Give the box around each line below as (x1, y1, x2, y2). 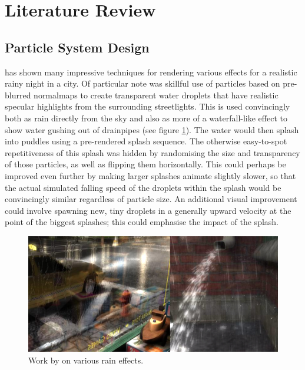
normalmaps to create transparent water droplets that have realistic (34, 88, 279, 101)
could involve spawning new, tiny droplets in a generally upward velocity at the (5, 204, 291, 216)
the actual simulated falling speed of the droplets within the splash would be (5, 181, 281, 193)
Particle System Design (5, 38, 150, 56)
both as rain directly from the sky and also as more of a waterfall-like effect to (5, 111, 287, 124)
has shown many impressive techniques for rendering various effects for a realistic (5, 65, 297, 78)
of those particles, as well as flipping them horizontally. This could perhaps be (5, 158, 286, 170)
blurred (5, 88, 31, 101)
